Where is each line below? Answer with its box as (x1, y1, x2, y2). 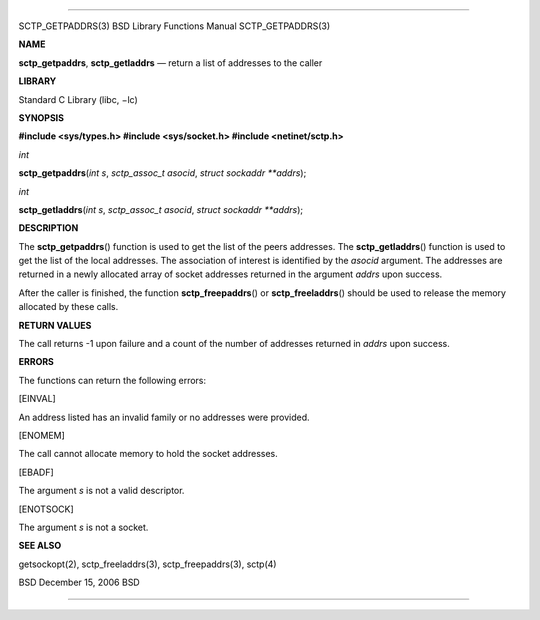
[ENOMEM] (18, 429, 65, 441)
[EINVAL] (18, 393, 57, 405)
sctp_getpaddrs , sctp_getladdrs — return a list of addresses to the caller (18, 56, 323, 69)
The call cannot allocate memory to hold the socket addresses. (18, 448, 279, 460)
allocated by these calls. (18, 301, 119, 313)
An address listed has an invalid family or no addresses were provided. (18, 411, 310, 423)
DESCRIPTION (18, 222, 79, 234)
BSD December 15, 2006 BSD (18, 576, 140, 589)
